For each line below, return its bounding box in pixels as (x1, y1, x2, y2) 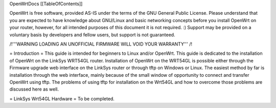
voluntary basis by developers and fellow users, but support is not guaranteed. (9, 31, 176, 38)
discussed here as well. (9, 86, 59, 92)
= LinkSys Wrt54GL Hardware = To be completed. (9, 95, 115, 102)
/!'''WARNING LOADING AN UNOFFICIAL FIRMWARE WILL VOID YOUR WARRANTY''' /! (9, 41, 193, 47)
